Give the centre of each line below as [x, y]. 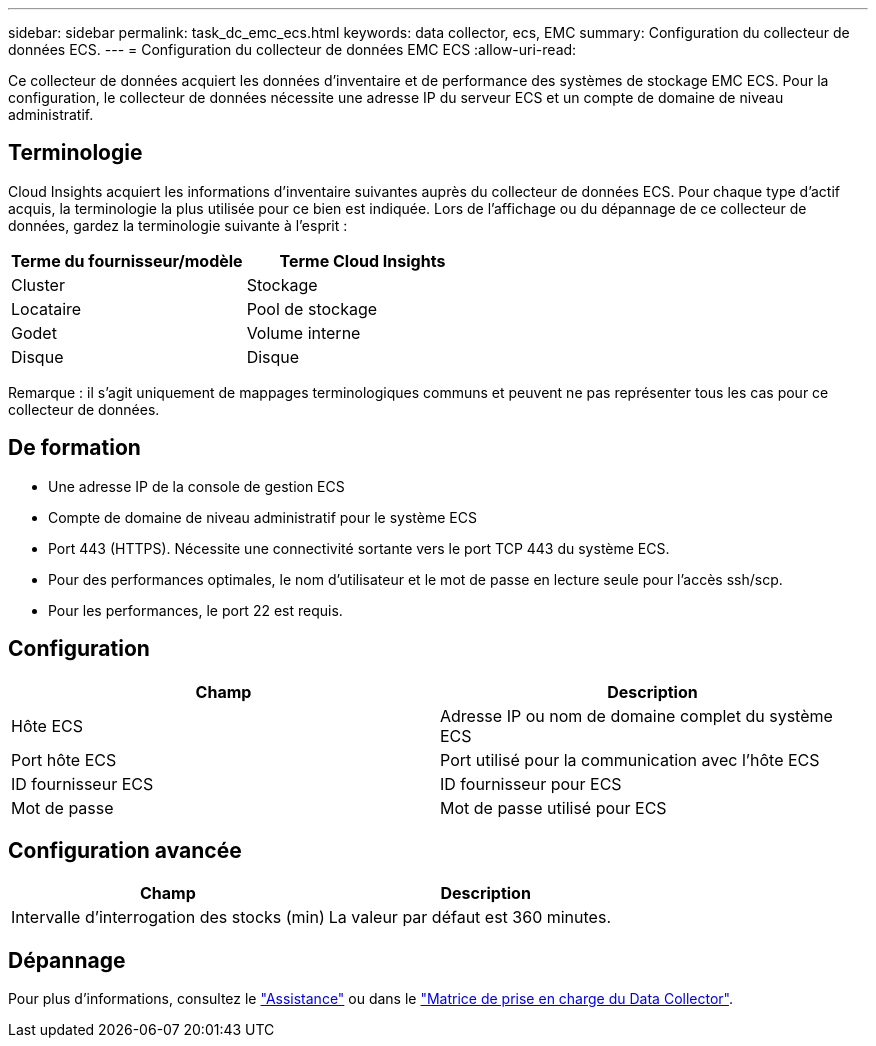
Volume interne [303, 332]
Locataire [46, 308]
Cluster [38, 284]
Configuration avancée [125, 850]
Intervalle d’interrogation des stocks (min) [168, 917]
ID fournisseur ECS [82, 783]
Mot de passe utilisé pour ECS [553, 807]
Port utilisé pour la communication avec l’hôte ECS [630, 759]
